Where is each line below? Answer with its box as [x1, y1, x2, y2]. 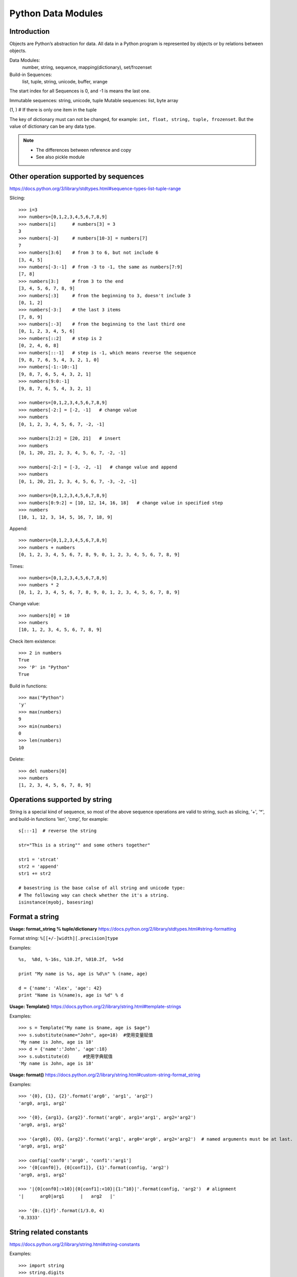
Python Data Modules [9, 8, 103, 19]
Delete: [9, 756, 25, 762]
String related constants [9, 1227, 89, 1236]
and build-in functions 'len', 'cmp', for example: [9, 816, 109, 822]
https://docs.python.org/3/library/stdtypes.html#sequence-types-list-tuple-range [9, 185, 181, 192]
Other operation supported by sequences [9, 172, 144, 181]
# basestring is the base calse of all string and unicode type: [18, 885, 186, 891]
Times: [9, 563, 24, 569]
